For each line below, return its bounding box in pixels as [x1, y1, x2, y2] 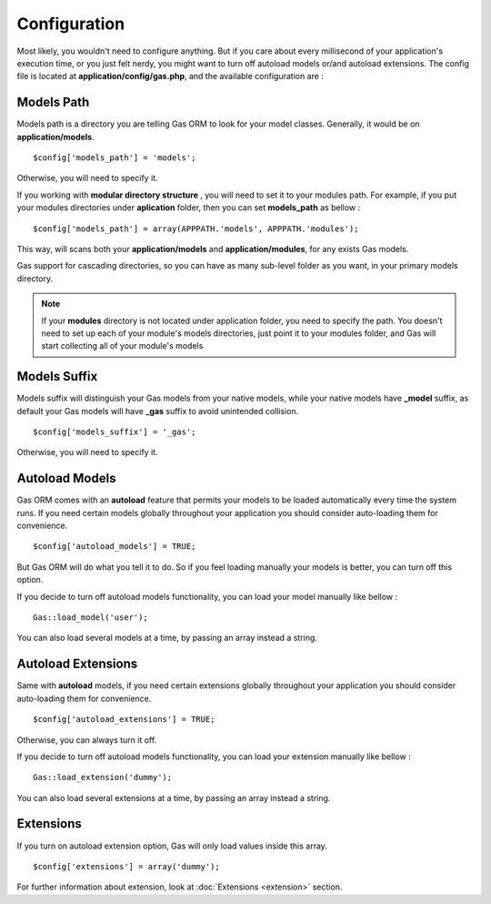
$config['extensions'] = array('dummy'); [33, 861, 220, 871]
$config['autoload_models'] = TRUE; [33, 542, 196, 552]
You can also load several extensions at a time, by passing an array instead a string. [16, 792, 331, 803]
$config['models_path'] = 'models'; [33, 153, 196, 163]
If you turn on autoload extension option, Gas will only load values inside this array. [16, 840, 327, 851]
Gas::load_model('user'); [33, 613, 149, 623]
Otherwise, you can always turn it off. [16, 734, 157, 746]
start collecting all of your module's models [41, 340, 204, 351]
